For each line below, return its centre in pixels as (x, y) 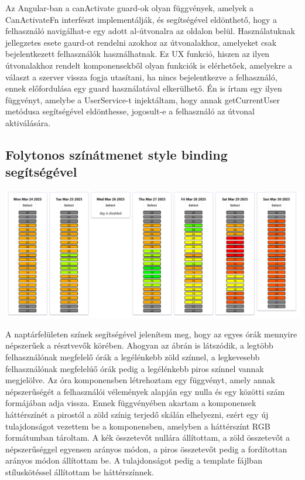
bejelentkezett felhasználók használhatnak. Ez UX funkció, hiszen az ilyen (138, 54)
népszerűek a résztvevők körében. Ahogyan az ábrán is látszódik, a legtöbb (139, 345)
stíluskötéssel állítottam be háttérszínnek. (80, 471)
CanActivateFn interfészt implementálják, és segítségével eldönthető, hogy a (141, 19)
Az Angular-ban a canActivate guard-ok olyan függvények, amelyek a (129, 8)
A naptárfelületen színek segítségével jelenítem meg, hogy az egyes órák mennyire (151, 334)
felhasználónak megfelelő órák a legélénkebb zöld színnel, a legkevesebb (133, 356)
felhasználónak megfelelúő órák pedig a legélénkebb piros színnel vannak (135, 368)
